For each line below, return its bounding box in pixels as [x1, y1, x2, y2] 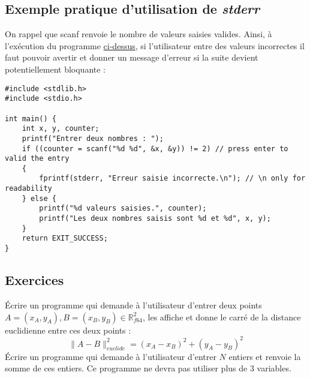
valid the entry [5, 154, 70, 163]
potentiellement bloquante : [5, 62, 106, 75]
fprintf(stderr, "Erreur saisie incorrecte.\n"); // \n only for [39, 174, 306, 183]
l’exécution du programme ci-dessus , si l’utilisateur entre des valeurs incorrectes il [5, 39, 305, 52]
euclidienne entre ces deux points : [5, 323, 131, 336]
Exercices [5, 271, 64, 289]
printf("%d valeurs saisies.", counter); [39, 204, 207, 213]
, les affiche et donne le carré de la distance [143, 310, 301, 323]
